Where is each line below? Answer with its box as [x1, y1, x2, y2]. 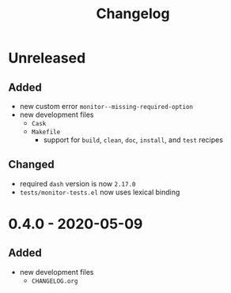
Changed [8, 158, 55, 171]
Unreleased [8, 49, 86, 67]
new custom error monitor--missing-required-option [19, 102, 194, 111]
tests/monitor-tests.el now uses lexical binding [19, 187, 180, 197]
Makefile [31, 128, 61, 136]
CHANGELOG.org [31, 277, 78, 285]
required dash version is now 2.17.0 [19, 178, 136, 188]
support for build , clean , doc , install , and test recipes [43, 135, 224, 145]
